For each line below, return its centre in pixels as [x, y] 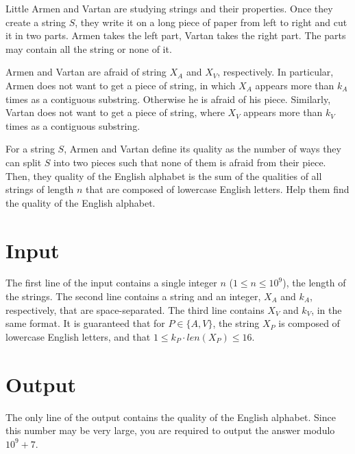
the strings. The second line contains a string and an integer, [133, 296]
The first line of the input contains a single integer [111, 283]
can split [24, 162]
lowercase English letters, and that [78, 336]
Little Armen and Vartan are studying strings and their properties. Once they [169, 8]
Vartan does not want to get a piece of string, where [115, 112]
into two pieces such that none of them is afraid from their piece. [190, 162]
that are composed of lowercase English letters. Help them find [218, 189]
